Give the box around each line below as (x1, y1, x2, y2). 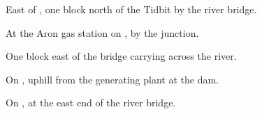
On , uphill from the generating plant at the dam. (6, 72, 219, 86)
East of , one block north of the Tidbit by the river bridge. (6, 2, 257, 16)
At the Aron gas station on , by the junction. (6, 25, 199, 40)
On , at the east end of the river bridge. (6, 95, 176, 110)
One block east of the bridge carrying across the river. (6, 49, 237, 63)
